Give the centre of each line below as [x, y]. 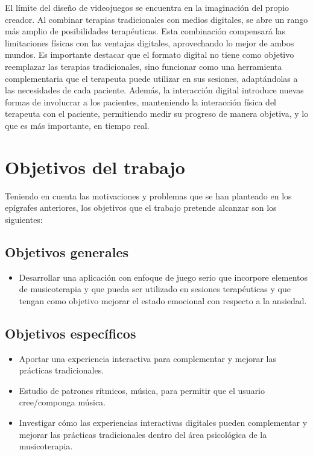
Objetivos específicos [71, 333]
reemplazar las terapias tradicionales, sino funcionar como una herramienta [144, 66]
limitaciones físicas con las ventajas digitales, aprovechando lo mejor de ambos [150, 42]
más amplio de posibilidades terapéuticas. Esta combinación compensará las [145, 31]
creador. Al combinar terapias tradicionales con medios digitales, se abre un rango [156, 19]
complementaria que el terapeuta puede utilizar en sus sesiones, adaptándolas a [151, 78]
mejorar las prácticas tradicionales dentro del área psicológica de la [143, 434]
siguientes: [24, 219]
